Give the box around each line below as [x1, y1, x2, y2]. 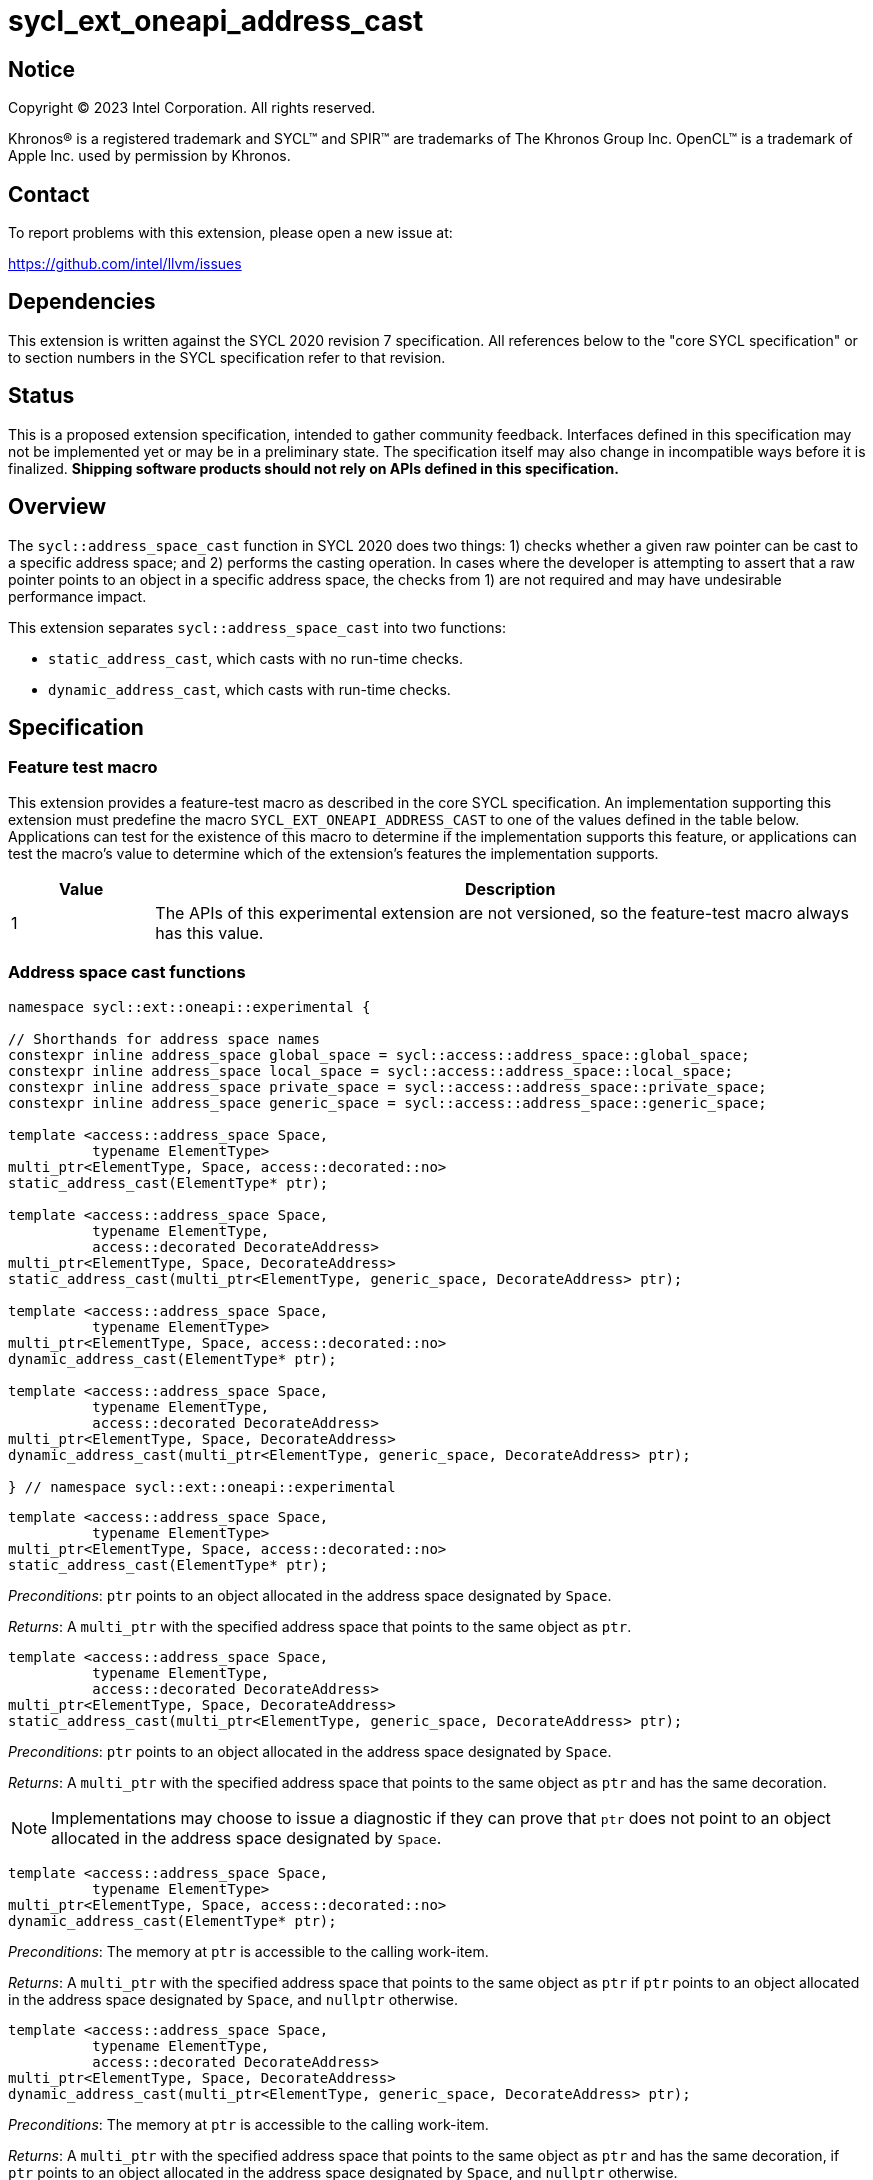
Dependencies [8, 289, 156, 315]
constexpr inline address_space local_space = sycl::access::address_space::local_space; [8, 1062, 733, 1079]
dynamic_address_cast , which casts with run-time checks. [48, 680, 451, 698]
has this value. [155, 922, 264, 943]
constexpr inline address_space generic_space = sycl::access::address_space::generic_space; [8, 1094, 767, 1111]
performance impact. [8, 587, 147, 605]
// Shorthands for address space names [8, 1030, 320, 1047]
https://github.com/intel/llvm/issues [8, 255, 242, 273]
